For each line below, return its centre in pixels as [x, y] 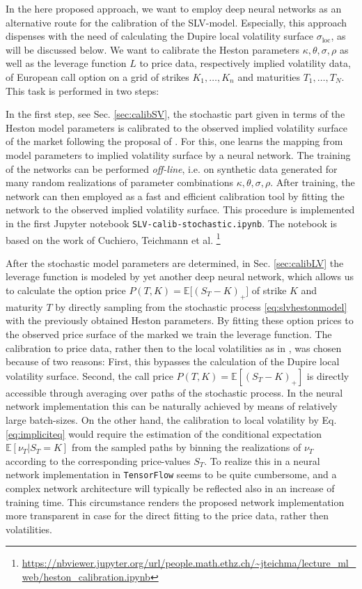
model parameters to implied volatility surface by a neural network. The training [178, 154]
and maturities [269, 76]
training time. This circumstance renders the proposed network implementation [175, 502]
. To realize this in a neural [262, 460]
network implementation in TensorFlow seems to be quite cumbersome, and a [171, 474]
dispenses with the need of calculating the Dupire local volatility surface [159, 36]
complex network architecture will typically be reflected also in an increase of [170, 488]
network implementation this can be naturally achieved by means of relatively [172, 406]
